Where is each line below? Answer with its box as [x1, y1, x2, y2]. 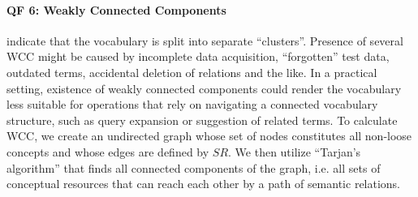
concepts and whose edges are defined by [6, 143, 209, 160]
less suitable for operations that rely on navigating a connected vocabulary [6, 96, 378, 113]
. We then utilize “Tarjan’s [228, 143, 361, 160]
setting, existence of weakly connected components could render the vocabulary [6, 79, 402, 96]
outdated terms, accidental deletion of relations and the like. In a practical [6, 63, 377, 80]
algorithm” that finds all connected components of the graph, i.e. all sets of [6, 159, 381, 176]
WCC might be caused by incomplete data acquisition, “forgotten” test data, [6, 48, 390, 65]
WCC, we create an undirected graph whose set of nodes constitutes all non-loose [6, 127, 412, 144]
